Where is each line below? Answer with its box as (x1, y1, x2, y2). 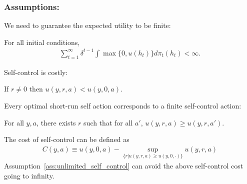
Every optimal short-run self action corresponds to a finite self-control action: (4, 100, 241, 110)
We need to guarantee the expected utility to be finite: (4, 20, 171, 30)
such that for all (83, 117, 133, 127)
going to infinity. (4, 170, 54, 180)
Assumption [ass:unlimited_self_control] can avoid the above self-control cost (4, 160, 243, 171)
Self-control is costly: (4, 66, 68, 77)
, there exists (36, 117, 76, 127)
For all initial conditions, (4, 36, 80, 47)
